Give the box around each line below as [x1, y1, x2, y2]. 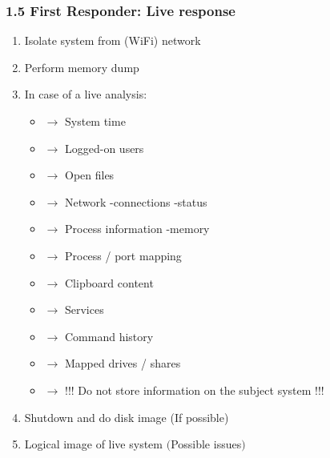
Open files [64, 167, 115, 183]
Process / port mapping [64, 247, 182, 263]
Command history [64, 327, 154, 344]
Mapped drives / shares [64, 355, 181, 372]
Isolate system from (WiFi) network [24, 32, 201, 49]
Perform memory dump [24, 58, 139, 75]
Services [64, 301, 104, 318]
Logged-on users [64, 139, 144, 156]
